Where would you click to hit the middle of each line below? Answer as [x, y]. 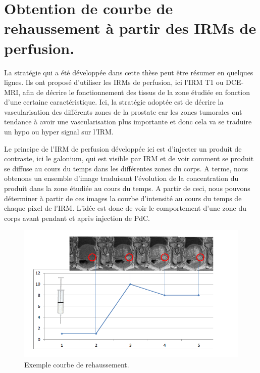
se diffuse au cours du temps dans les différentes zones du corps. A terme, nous [126, 168]
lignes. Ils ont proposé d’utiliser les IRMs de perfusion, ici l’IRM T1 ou [114, 82]
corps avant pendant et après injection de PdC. [77, 218]
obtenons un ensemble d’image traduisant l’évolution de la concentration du [121, 178]
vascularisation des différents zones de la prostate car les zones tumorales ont [123, 111]
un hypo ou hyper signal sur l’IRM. [59, 132]
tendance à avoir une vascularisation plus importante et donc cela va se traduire [128, 122]
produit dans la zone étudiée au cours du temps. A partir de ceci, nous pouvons [127, 188]
